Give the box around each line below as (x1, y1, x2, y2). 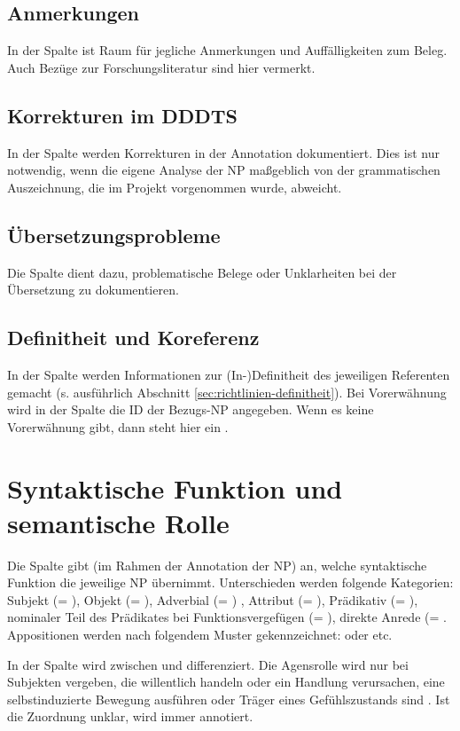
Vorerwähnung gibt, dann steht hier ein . (7, 417, 229, 436)
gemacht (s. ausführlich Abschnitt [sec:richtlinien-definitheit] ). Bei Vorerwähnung (7, 382, 447, 401)
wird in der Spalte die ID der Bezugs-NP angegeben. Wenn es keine (7, 400, 374, 419)
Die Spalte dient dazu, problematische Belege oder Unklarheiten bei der (7, 263, 397, 281)
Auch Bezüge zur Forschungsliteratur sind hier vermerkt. (7, 58, 316, 76)
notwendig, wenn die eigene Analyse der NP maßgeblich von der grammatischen (7, 161, 441, 179)
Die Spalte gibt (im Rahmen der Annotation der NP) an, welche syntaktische (7, 555, 427, 574)
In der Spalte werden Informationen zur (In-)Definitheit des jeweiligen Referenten (7, 365, 450, 383)
